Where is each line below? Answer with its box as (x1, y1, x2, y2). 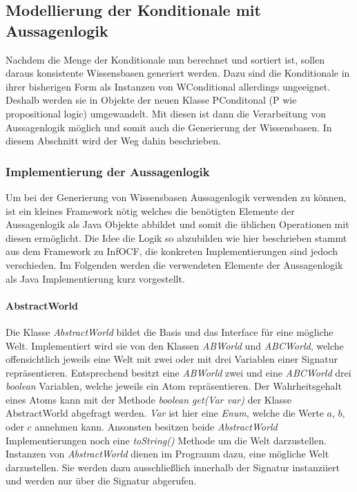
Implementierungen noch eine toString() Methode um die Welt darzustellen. (6, 433, 327, 447)
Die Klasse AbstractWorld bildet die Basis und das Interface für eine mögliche (6, 324, 334, 339)
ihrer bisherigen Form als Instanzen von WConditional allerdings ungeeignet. (6, 79, 331, 93)
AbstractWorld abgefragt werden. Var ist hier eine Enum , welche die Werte (6, 406, 324, 420)
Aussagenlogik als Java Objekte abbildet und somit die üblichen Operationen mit (6, 217, 349, 231)
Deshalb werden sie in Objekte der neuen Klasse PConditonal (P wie (6, 93, 297, 107)
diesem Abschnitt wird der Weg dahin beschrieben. (6, 133, 221, 148)
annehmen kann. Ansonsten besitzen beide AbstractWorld (35, 419, 278, 434)
